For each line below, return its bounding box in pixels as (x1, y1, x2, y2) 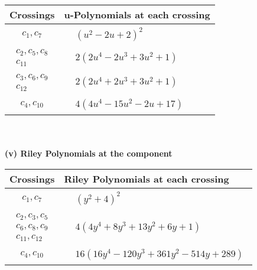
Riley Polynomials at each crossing (64, 171, 229, 186)
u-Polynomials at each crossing (64, 8, 210, 21)
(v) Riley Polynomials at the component (5, 147, 173, 160)
